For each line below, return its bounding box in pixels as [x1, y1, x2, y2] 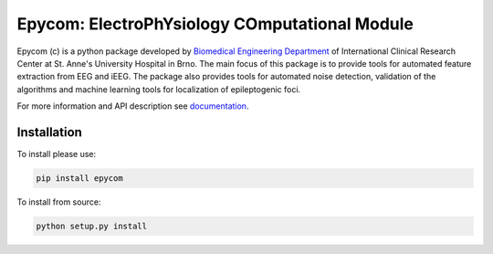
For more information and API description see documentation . [16, 101, 249, 111]
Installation [16, 124, 82, 140]
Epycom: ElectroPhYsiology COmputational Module [16, 14, 414, 34]
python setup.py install [36, 220, 148, 231]
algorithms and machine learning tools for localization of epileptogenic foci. [16, 83, 301, 95]
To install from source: [16, 196, 101, 207]
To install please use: [16, 149, 97, 160]
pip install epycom [36, 174, 123, 183]
